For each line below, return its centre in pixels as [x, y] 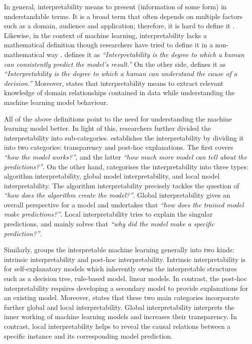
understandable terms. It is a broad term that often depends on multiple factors [123, 16]
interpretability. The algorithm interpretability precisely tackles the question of [122, 185]
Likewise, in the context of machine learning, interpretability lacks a [105, 35]
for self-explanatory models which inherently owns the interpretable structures [121, 269]
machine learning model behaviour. [56, 102]
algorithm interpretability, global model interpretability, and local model [112, 176]
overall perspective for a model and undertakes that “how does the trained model [124, 204]
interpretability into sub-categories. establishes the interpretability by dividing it [124, 137]
